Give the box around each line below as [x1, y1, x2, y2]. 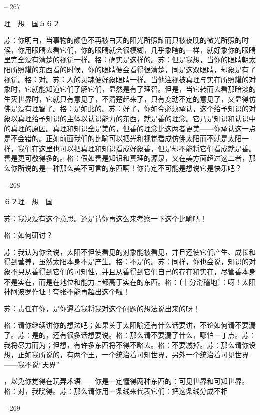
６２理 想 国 [4, 196, 53, 207]
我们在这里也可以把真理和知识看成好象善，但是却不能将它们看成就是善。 [17, 143, 256, 153]
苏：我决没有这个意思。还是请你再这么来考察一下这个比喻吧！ [4, 213, 207, 223]
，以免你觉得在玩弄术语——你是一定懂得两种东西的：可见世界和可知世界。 [4, 376, 249, 386]
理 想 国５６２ [4, 18, 60, 28]
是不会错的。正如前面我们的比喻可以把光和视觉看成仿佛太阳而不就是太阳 [4, 133, 242, 144]
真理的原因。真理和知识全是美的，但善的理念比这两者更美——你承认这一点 [10, 123, 256, 133]
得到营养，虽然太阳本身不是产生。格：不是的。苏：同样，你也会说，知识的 [4, 256, 249, 267]
